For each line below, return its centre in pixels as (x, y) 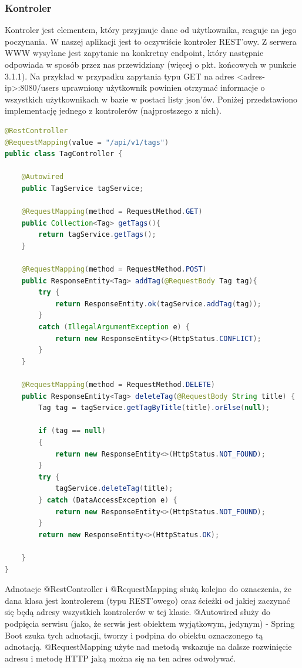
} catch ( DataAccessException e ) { (108, 500)
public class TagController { (64, 154)
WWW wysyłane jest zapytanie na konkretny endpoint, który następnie (134, 53)
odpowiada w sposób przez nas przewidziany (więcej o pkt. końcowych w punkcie (151, 64)
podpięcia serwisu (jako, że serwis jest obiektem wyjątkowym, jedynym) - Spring (150, 623)
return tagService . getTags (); (97, 235)
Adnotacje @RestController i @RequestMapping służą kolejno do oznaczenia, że (148, 589)
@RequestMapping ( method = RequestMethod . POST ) (114, 269)
